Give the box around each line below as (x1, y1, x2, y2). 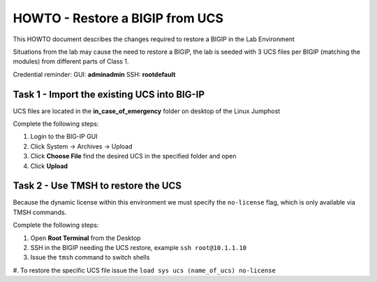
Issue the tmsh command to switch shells (30, 253, 150, 262)
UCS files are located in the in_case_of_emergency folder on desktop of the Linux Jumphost (13, 107, 281, 115)
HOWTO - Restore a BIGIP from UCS (13, 10, 223, 26)
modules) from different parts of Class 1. (13, 57, 129, 66)
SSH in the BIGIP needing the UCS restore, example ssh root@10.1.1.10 (30, 244, 247, 252)
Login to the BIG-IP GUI (30, 133, 98, 141)
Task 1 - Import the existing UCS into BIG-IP (13, 88, 205, 101)
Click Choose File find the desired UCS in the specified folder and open (30, 152, 237, 161)
